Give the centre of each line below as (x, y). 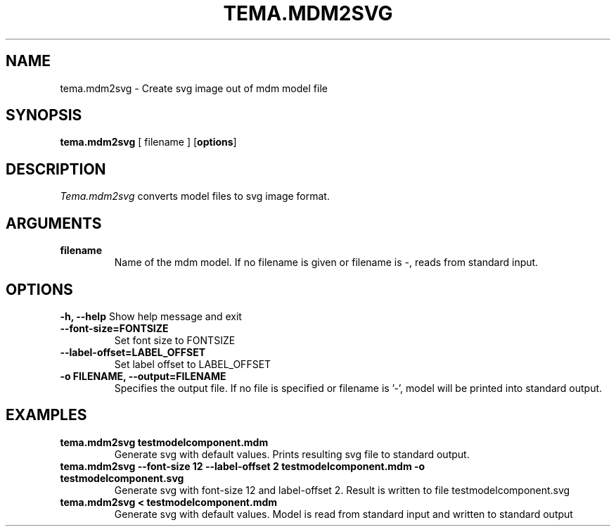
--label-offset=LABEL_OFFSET (133, 352)
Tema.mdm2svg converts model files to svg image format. (195, 196)
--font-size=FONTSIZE (114, 328)
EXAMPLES (46, 415)
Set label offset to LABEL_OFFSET (193, 364)
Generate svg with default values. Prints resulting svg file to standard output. (292, 454)
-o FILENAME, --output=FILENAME (143, 376)
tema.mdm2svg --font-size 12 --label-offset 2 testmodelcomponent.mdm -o (243, 466)
